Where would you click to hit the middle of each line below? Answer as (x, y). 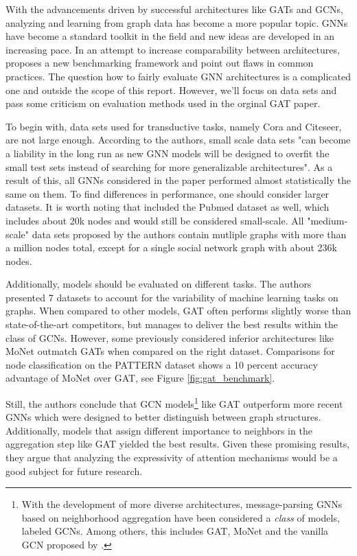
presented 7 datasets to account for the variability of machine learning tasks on (172, 297)
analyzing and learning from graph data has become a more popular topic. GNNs (177, 22)
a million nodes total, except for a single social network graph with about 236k (171, 247)
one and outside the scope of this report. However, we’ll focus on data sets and (171, 90)
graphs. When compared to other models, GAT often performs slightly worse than (178, 311)
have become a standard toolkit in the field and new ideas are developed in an (170, 36)
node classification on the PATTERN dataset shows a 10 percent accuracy (162, 364)
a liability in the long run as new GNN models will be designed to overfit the (168, 153)
